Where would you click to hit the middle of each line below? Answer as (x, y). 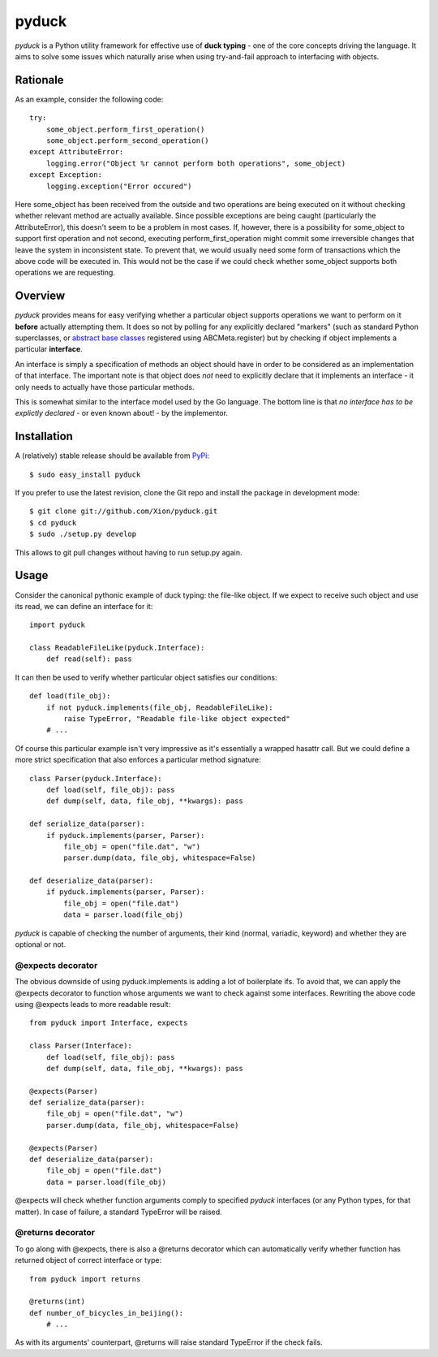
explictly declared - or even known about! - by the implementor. (122, 413)
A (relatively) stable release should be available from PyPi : (112, 456)
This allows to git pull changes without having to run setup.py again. (129, 552)
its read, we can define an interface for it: (84, 606)
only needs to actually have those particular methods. (105, 387)
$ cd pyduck (53, 523)
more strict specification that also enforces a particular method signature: (138, 760)
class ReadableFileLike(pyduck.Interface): (117, 648)
